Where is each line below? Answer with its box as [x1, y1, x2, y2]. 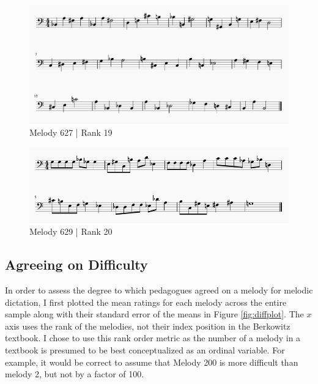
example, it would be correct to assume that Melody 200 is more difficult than [5, 355, 298, 368]
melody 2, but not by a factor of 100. [5, 367, 144, 380]
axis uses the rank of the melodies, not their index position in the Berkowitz [5, 319, 290, 332]
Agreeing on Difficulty [5, 255, 148, 274]
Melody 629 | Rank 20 [29, 225, 113, 238]
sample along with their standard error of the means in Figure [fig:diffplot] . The [5, 308, 304, 320]
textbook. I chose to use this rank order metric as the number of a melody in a [5, 331, 301, 344]
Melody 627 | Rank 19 [29, 126, 113, 139]
